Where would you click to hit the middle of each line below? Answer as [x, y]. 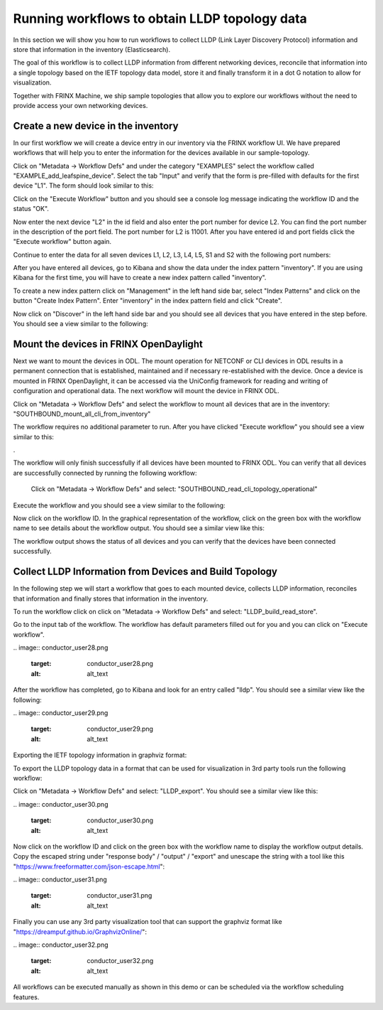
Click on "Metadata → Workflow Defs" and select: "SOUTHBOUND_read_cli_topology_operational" [174, 489]
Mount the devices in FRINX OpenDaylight [108, 344]
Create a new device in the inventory [96, 125]
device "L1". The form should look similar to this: [83, 186]
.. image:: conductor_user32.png [61, 945]
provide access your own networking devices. [81, 105]
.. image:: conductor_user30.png [61, 804]
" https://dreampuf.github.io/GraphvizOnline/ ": [80, 932]
